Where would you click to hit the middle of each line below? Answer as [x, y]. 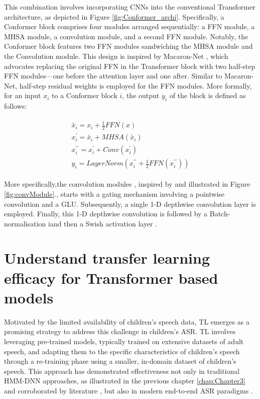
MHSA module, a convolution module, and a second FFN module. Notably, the [126, 36]
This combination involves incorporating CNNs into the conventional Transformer [130, 7]
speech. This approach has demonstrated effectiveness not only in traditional [122, 371]
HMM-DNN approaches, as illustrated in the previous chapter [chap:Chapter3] [125, 381]
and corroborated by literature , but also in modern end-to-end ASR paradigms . [128, 390]
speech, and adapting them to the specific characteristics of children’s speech [122, 351]
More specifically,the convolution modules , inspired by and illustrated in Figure [127, 184]
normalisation [25, 223]
